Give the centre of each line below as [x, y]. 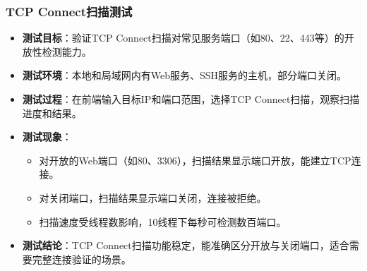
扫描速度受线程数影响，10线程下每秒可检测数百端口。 [163, 221]
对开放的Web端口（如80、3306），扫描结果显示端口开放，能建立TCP [195, 160]
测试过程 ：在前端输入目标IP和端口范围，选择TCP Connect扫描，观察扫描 [191, 99]
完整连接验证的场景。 [82, 259]
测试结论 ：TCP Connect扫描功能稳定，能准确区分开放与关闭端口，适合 [186, 245]
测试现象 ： [47, 137]
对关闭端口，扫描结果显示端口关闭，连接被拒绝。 [153, 197]
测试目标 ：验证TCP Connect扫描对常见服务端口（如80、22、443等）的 [183, 38]
